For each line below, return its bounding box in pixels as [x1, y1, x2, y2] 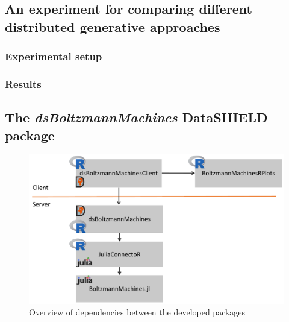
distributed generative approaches [5, 17, 220, 36]
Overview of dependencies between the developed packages [29, 306, 246, 318]
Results [5, 76, 42, 91]
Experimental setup [5, 49, 102, 64]
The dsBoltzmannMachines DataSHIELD [5, 108, 268, 127]
